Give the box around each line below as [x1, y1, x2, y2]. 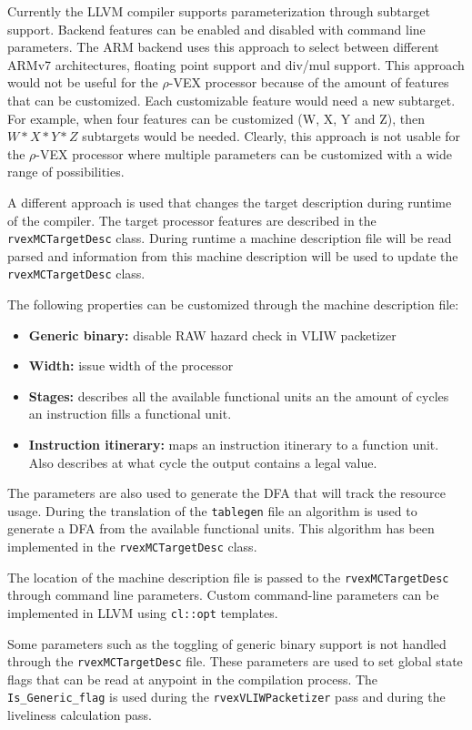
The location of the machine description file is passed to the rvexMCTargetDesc [7, 567, 449, 586]
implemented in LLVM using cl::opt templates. [7, 603, 278, 622]
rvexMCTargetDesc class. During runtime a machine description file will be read [7, 228, 452, 248]
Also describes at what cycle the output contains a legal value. [28, 452, 377, 471]
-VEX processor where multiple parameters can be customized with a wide [35, 144, 452, 163]
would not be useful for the [7, 73, 158, 92]
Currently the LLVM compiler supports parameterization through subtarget [7, 2, 430, 20]
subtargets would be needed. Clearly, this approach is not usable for [82, 127, 461, 146]
